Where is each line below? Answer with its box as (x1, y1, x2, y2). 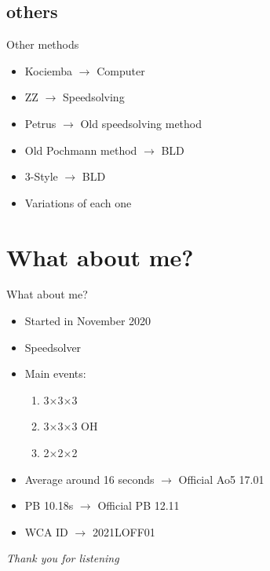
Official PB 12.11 (97, 497, 180, 514)
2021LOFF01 (92, 523, 155, 540)
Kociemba (24, 62, 73, 79)
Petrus (24, 115, 57, 131)
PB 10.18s (24, 497, 74, 514)
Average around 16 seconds (24, 470, 155, 487)
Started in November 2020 (24, 313, 151, 329)
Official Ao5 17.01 (178, 470, 265, 487)
